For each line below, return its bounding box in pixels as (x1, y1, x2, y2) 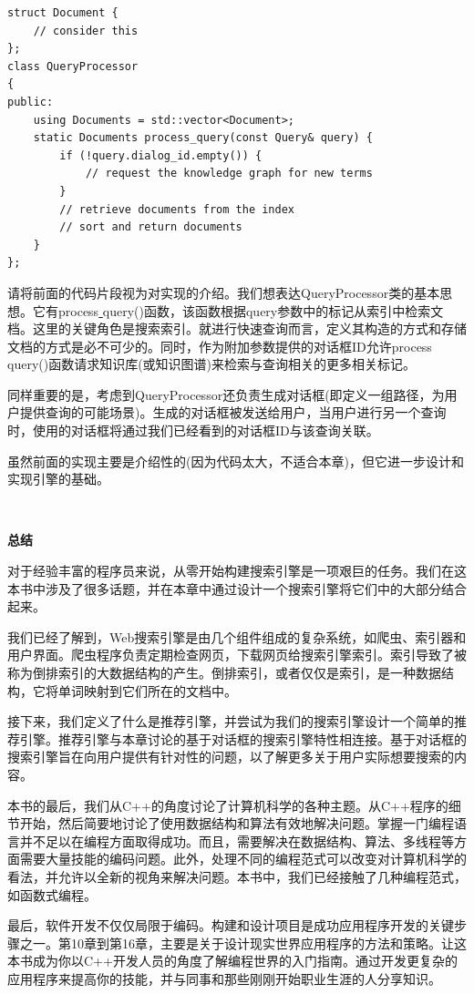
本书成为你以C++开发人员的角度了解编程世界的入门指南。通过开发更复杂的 (7, 951, 458, 970)
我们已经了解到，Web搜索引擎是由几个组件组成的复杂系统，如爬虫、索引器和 (7, 627, 467, 646)
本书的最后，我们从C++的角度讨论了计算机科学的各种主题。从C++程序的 (7, 795, 448, 815)
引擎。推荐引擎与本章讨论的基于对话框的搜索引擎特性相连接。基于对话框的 (19, 729, 467, 748)
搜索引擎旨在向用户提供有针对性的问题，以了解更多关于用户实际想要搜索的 (7, 747, 454, 766)
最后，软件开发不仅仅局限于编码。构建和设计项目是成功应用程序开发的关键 (7, 916, 454, 935)
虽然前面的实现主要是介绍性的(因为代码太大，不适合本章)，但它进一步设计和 (7, 451, 464, 470)
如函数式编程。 (7, 885, 97, 904)
